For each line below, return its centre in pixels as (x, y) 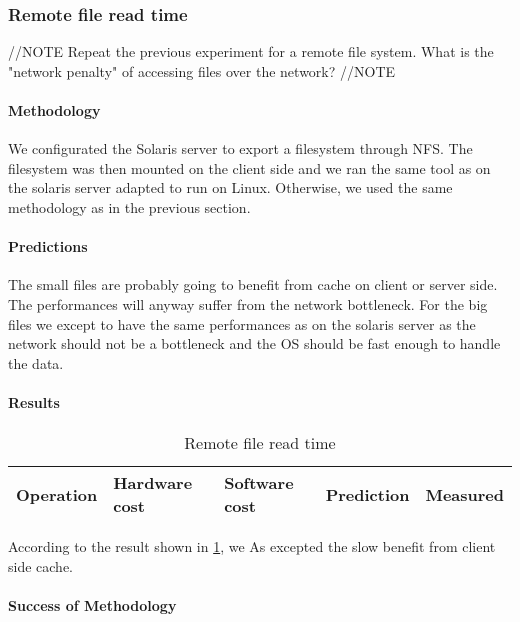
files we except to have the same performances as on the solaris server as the (242, 323)
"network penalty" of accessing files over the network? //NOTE (202, 70)
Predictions (48, 246)
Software (259, 483)
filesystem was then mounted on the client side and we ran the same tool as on (249, 167)
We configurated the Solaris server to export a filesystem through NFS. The (240, 148)
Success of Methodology (92, 604)
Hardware (153, 483)
